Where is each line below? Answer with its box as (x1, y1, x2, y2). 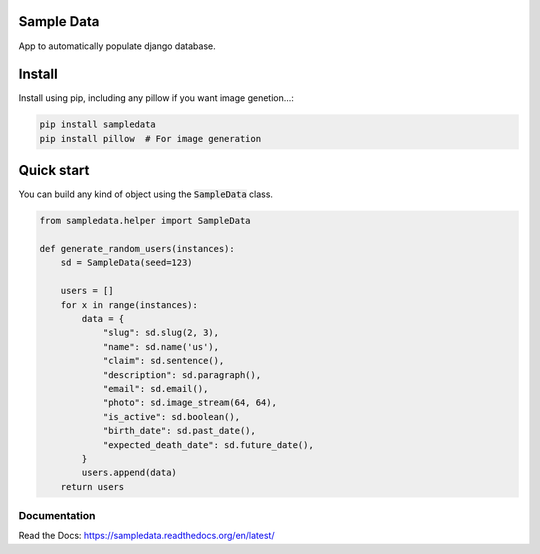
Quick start (18, 162, 90, 179)
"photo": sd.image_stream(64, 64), (102, 397, 277, 409)
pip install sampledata (39, 119, 157, 130)
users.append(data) (81, 467, 177, 479)
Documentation (18, 509, 96, 523)
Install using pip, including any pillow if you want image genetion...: (18, 92, 295, 104)
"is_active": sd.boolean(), (102, 411, 240, 422)
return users (60, 481, 125, 492)
